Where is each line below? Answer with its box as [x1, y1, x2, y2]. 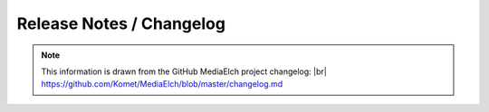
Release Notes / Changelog [16, 14, 226, 33]
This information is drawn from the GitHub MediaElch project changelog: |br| [41, 66, 328, 77]
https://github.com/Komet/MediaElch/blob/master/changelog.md [41, 79, 283, 89]
